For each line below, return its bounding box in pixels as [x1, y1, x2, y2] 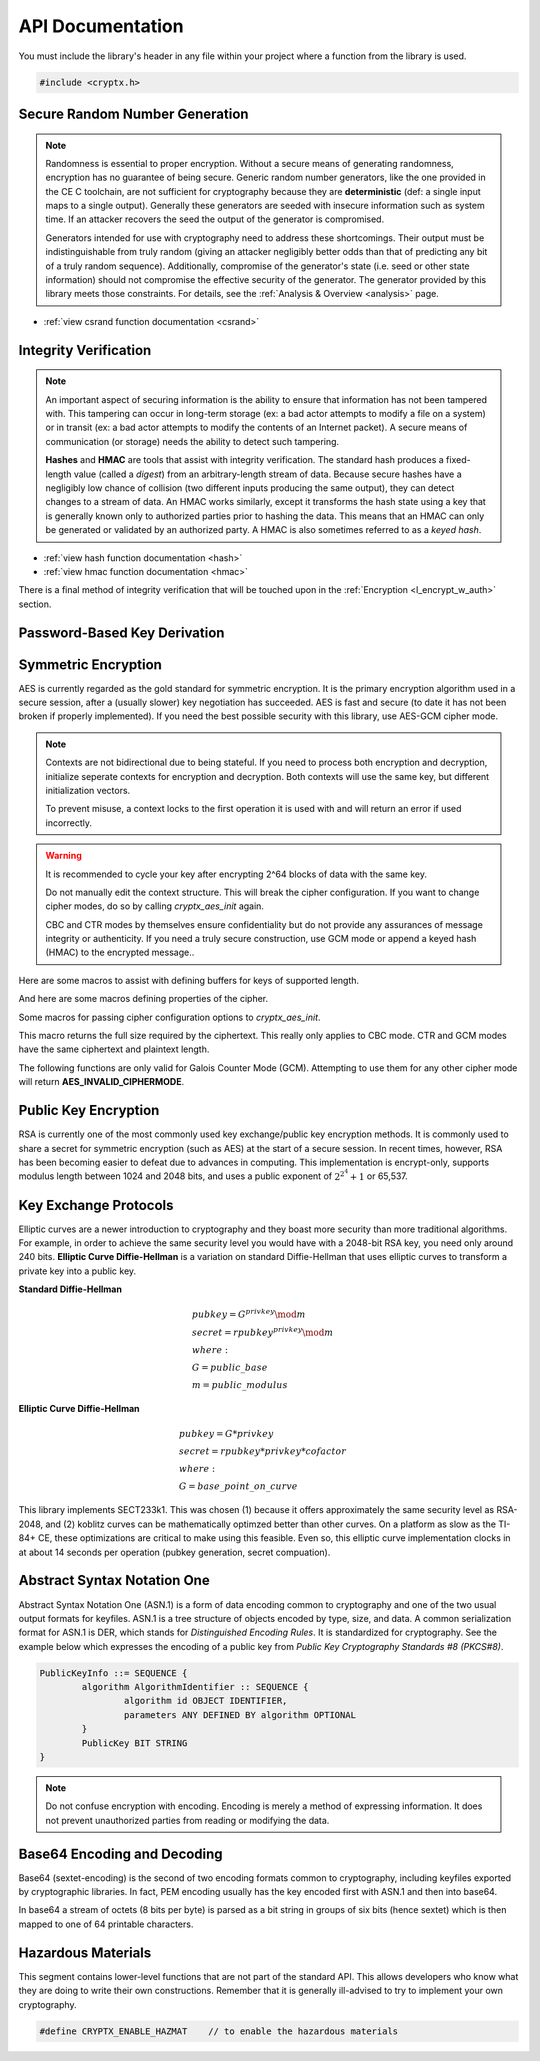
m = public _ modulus [191, 1379, 289, 1390]
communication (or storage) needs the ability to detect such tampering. [45, 435, 340, 447]
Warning [45, 850, 82, 862]
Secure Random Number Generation [18, 105, 249, 122]
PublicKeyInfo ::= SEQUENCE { [39, 1667, 188, 1679]
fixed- [445, 454, 471, 466]
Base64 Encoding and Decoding [18, 1845, 224, 1862]
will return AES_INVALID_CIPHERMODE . [18, 1076, 185, 1088]
